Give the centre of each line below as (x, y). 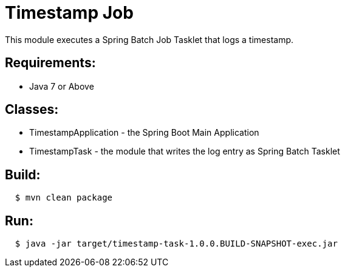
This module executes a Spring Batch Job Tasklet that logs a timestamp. (149, 39)
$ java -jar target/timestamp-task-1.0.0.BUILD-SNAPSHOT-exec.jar (176, 244)
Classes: (32, 110)
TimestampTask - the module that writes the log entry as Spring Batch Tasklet (185, 151)
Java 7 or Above (62, 86)
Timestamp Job (69, 13)
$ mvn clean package (64, 198)
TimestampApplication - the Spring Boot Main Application (144, 133)
